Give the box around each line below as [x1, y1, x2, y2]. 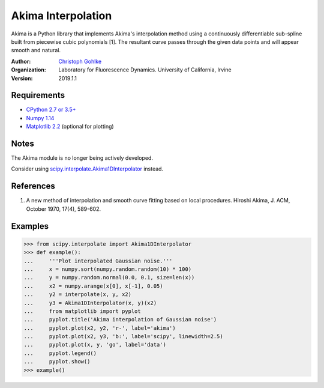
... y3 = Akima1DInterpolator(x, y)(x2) [23, 299, 157, 306]
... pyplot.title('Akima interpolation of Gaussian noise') [23, 316, 217, 323]
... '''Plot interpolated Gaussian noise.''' [23, 257, 173, 264]
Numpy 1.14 [26, 114, 55, 121]
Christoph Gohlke [58, 58, 102, 65]
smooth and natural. [11, 47, 61, 54]
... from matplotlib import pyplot [23, 308, 141, 315]
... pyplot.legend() [23, 350, 97, 357]
